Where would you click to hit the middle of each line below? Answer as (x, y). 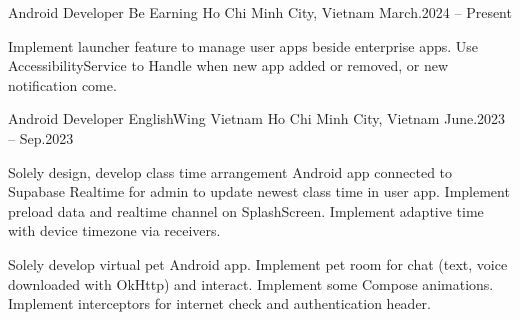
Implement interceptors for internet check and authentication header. (219, 303)
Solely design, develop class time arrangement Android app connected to (230, 171)
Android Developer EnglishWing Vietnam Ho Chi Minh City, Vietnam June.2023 (257, 118)
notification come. (62, 84)
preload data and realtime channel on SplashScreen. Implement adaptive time (246, 210)
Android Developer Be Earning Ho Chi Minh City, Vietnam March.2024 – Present (260, 12)
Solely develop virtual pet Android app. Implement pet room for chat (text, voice (258, 263)
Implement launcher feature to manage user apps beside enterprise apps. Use (243, 45)
